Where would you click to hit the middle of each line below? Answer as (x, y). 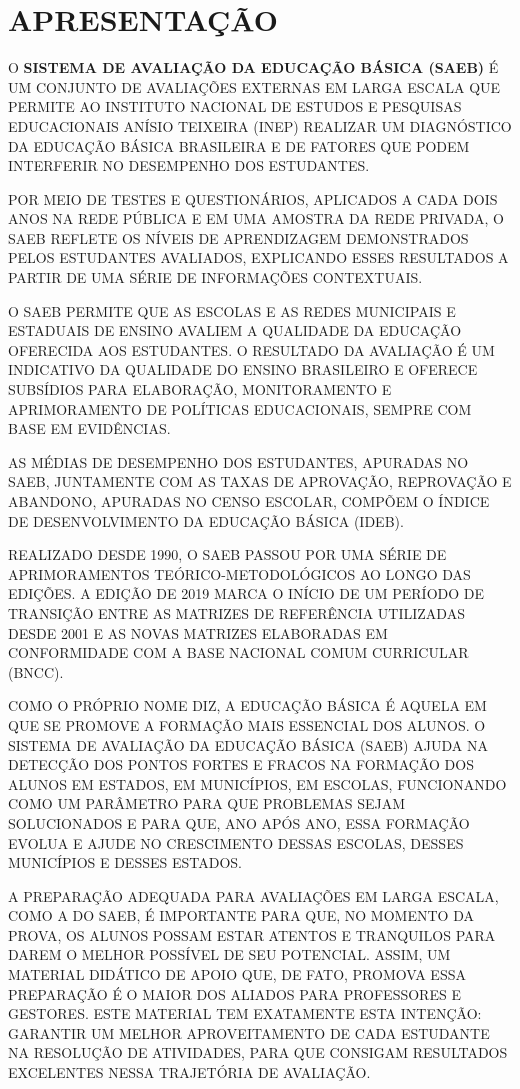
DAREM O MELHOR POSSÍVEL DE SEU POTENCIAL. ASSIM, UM (229, 954)
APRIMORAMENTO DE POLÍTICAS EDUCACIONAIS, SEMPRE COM (240, 408)
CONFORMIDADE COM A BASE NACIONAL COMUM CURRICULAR (238, 652)
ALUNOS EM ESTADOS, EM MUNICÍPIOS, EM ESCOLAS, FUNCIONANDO (257, 783)
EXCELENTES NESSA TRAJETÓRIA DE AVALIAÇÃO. (189, 1072)
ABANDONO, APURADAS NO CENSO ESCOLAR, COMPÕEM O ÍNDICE (249, 501)
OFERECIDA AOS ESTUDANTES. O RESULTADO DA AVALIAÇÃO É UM (251, 349)
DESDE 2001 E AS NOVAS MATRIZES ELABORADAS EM (198, 632)
